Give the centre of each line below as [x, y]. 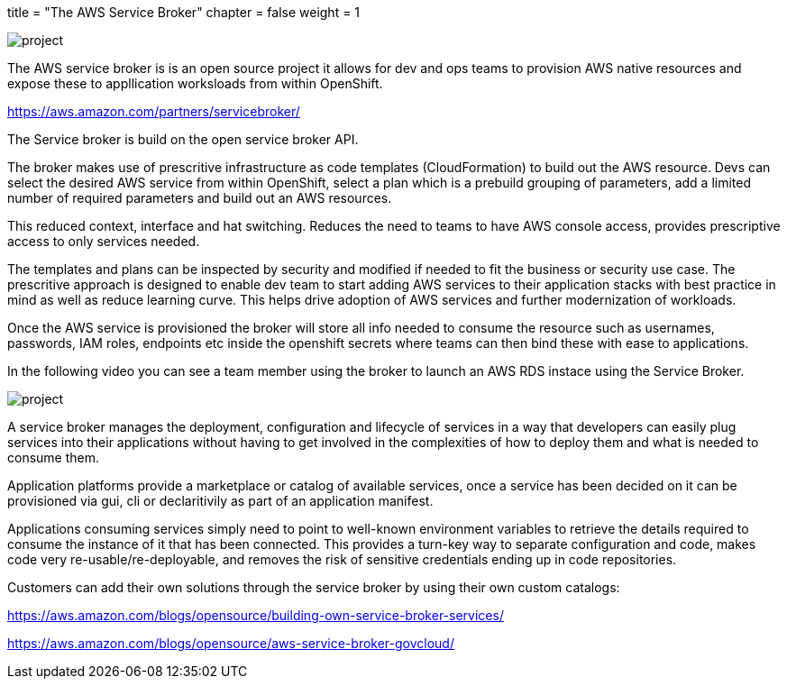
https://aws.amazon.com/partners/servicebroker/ [154, 111]
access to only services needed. [104, 241]
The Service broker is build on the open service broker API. [183, 139]
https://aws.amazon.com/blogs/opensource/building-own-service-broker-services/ [256, 615]
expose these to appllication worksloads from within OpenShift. [195, 83]
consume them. [54, 457]
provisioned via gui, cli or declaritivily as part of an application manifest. [220, 501]
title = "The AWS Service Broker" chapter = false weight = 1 [184, 12]
